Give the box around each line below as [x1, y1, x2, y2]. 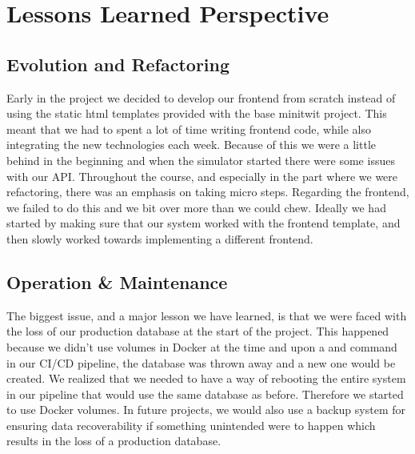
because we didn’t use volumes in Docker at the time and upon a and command [6, 338, 397, 355]
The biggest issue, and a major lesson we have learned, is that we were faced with [6, 307, 407, 323]
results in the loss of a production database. [6, 432, 221, 449]
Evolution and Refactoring [6, 51, 230, 76]
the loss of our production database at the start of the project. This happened [6, 323, 389, 339]
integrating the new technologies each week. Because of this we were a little [6, 136, 377, 153]
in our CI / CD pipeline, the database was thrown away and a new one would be [6, 354, 396, 371]
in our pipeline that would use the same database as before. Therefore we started [6, 385, 404, 402]
